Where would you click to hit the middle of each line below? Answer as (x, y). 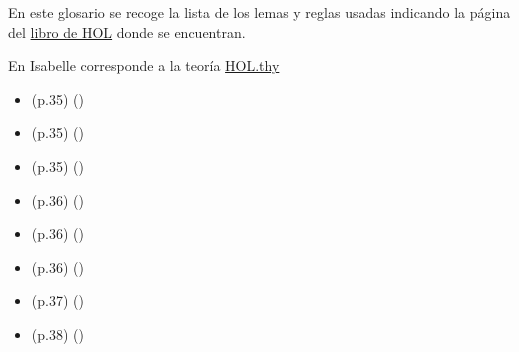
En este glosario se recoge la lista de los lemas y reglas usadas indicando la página (259, 12)
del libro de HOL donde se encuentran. (127, 31)
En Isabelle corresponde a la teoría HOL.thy (144, 65)
